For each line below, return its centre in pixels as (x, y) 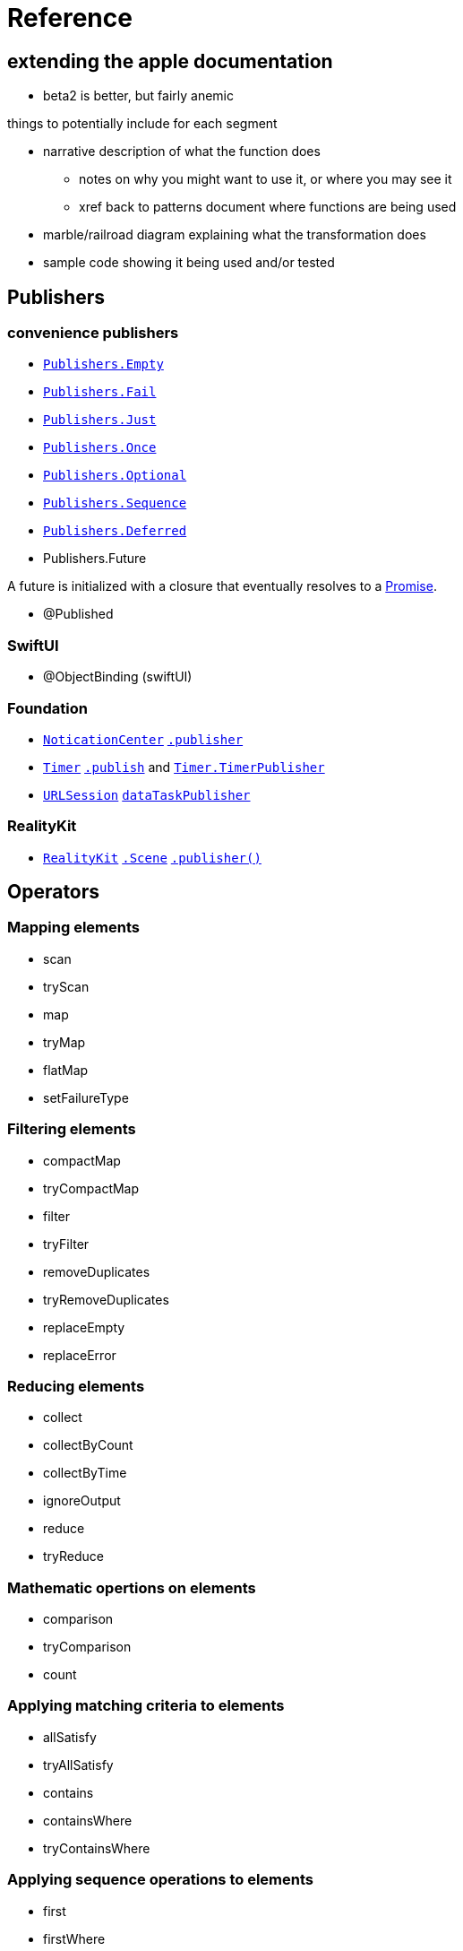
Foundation (47, 708)
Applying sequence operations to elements (160, 1880)
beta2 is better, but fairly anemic (139, 96)
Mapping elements (74, 928)
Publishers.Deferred (115, 531)
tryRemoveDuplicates (106, 1299)
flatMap (66, 1070)
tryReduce (73, 1556)
